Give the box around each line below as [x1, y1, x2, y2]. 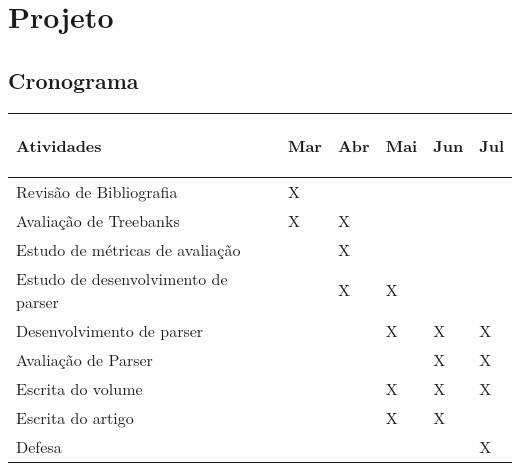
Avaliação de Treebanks [16, 208, 180, 232]
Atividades [16, 133, 102, 157]
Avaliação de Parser [16, 347, 153, 371]
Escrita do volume [16, 376, 143, 400]
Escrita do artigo [16, 405, 134, 429]
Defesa [16, 434, 62, 458]
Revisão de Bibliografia [16, 179, 178, 203]
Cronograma [8, 64, 139, 95]
